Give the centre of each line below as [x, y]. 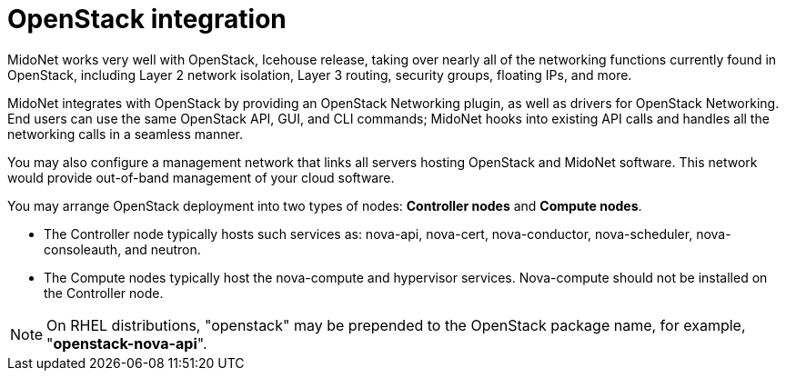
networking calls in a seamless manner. [126, 134]
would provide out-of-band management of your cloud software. [201, 177]
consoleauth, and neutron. [122, 249]
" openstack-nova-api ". [127, 343]
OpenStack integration [147, 19]
